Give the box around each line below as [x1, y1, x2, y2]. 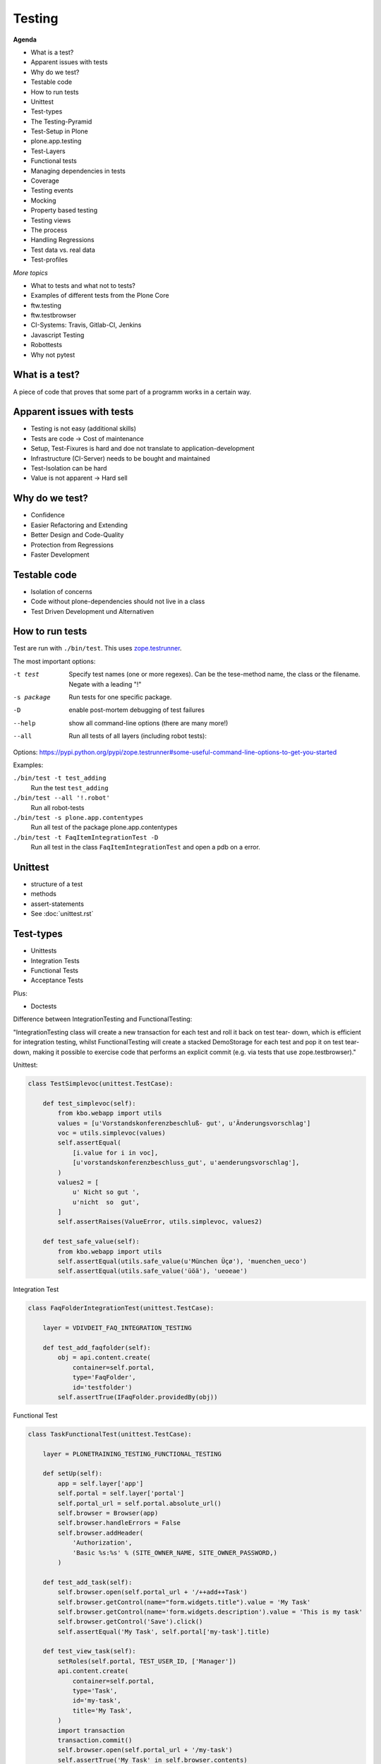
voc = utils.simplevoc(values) [57, 1129, 166, 1137]
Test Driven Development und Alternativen [30, 607, 155, 615]
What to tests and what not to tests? [30, 281, 135, 289]
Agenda [13, 35, 37, 44]
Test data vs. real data [30, 246, 95, 254]
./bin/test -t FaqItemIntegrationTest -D [13, 833, 159, 841]
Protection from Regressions [30, 540, 114, 549]
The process [30, 226, 68, 234]
